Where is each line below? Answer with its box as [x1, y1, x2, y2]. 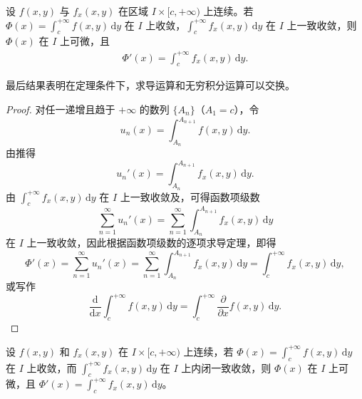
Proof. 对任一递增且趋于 [6, 101, 115, 116]
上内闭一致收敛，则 [181, 360, 271, 375]
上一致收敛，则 [286, 17, 357, 32]
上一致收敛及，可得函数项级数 [120, 189, 260, 204]
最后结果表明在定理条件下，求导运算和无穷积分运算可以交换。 [6, 78, 295, 93]
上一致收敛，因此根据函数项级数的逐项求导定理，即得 [26, 235, 276, 249]
